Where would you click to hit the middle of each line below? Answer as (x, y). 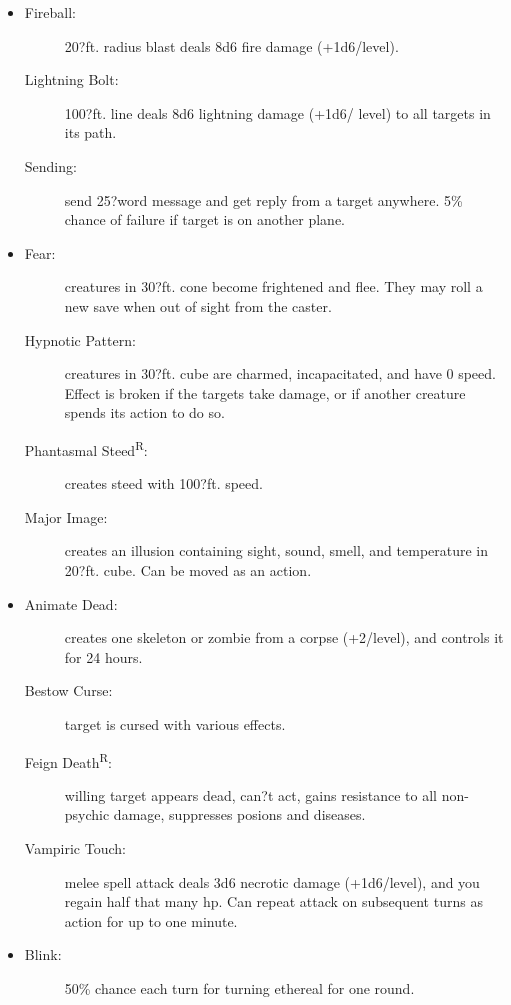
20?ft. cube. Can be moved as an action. (188, 569)
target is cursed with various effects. (175, 723)
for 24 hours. (103, 656)
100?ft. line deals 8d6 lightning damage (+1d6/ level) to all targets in (277, 112)
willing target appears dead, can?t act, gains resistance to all (250, 794)
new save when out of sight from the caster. (198, 305)
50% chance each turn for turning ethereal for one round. (239, 987)
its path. (90, 132)
